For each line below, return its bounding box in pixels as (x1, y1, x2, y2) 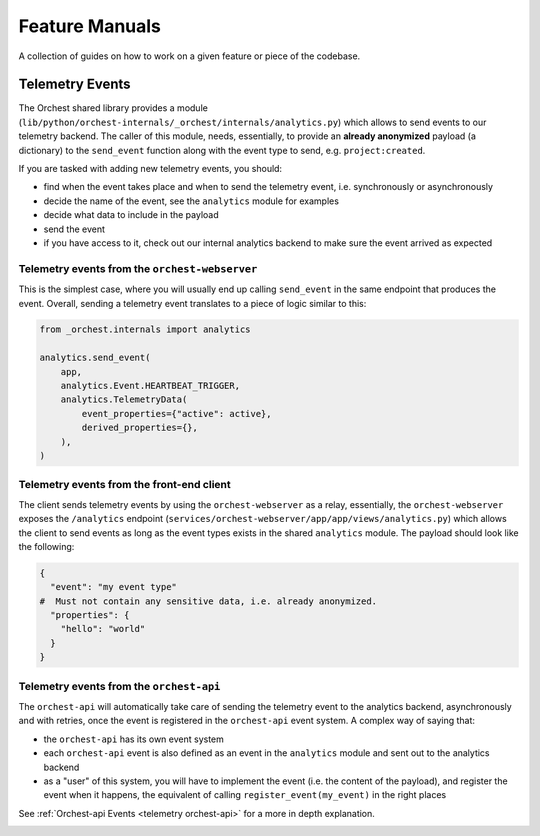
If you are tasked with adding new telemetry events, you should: (18, 163, 283, 175)
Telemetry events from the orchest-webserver (18, 261, 258, 275)
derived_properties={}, (81, 422, 199, 434)
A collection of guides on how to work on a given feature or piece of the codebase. (18, 50, 361, 62)
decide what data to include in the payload (43, 209, 219, 221)
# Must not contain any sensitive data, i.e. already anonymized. (39, 595, 378, 607)
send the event (43, 223, 105, 235)
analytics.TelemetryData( (60, 394, 188, 405)
